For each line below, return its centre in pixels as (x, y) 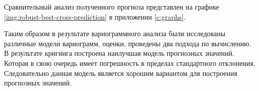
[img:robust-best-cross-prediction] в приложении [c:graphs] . (95, 16)
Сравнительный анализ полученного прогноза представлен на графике (112, 7)
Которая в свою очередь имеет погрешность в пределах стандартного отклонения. (130, 63)
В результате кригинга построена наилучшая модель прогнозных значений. (119, 53)
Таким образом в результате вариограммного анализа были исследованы (115, 33)
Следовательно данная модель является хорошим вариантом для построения (121, 73)
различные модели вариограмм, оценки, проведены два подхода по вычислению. (128, 43)
